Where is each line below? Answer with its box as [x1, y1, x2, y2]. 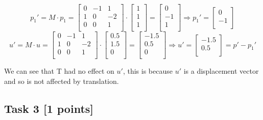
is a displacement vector [183, 66, 259, 76]
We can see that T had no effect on [4, 66, 114, 76]
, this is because [123, 66, 173, 76]
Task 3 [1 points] [4, 100, 94, 116]
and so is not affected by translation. [4, 75, 119, 86]
